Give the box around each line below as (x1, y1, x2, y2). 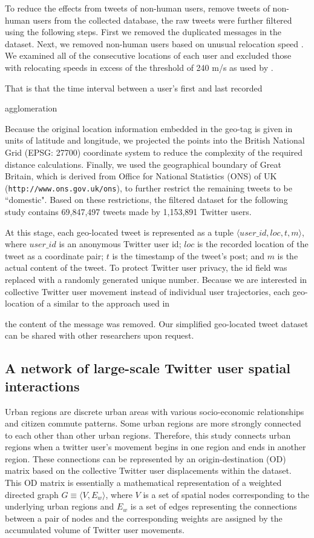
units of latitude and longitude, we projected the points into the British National (5, 134, 305, 147)
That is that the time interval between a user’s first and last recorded (5, 81, 263, 94)
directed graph (5, 488, 59, 500)
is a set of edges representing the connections (130, 500, 297, 513)
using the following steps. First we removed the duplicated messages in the (5, 25, 281, 38)
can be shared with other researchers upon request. (5, 329, 194, 342)
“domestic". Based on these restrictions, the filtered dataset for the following (5, 193, 288, 206)
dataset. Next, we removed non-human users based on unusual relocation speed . (5, 37, 304, 50)
